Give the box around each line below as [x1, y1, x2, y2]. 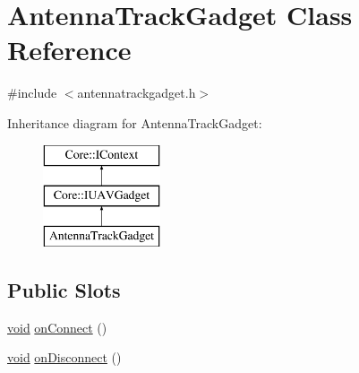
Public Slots [7, 275, 121, 303]
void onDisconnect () [7, 348, 122, 367]
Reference [7, 31, 132, 68]
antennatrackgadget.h [77, 83, 196, 102]
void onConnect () [7, 317, 107, 336]
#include [7, 83, 57, 102]
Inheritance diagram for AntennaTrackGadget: [7, 113, 262, 132]
